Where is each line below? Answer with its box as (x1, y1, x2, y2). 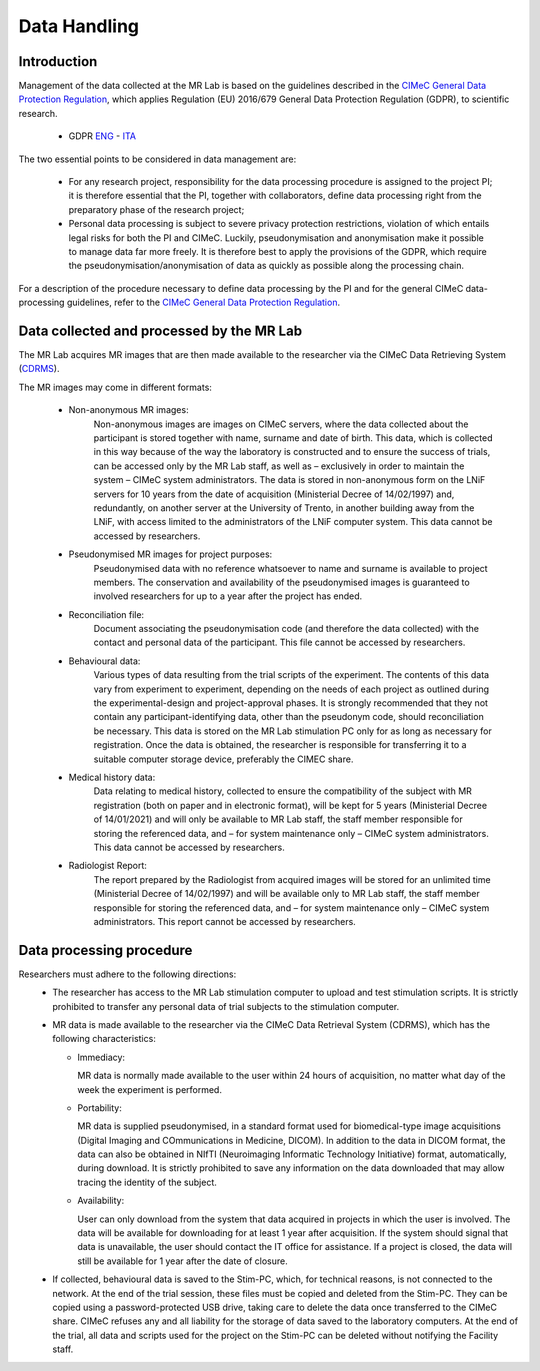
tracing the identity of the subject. (77, 1176, 217, 1188)
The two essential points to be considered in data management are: (18, 153, 297, 165)
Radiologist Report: (68, 860, 147, 872)
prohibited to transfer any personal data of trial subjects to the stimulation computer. (52, 1000, 400, 1012)
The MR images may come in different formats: (18, 381, 212, 393)
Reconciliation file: (68, 608, 145, 620)
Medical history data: (68, 771, 156, 783)
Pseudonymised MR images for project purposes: (68, 548, 273, 560)
